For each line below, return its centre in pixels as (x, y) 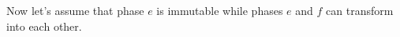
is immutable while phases (220, 10)
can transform (360, 10)
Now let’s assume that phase (75, 10)
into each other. (44, 26)
